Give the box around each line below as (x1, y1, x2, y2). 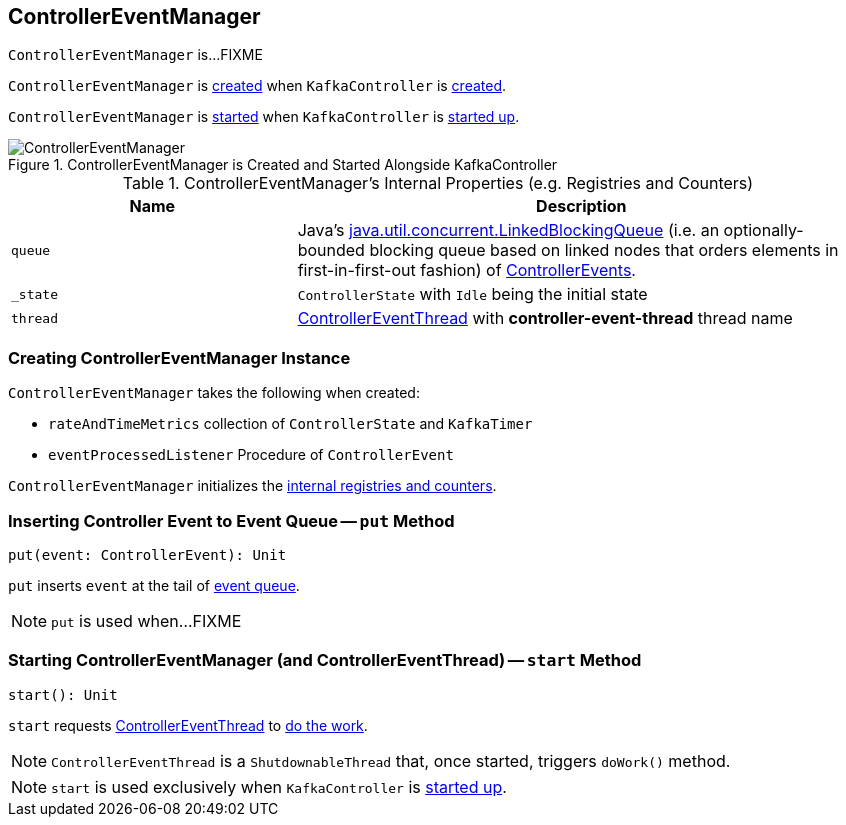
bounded (297, 240, 365, 261)
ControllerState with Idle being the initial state (297, 284, 648, 305)
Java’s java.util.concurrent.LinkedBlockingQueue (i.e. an (297, 220, 720, 241)
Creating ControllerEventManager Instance (8, 347, 351, 368)
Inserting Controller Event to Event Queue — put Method (8, 510, 455, 531)
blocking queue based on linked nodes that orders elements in (369, 240, 839, 261)
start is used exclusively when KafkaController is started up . (51, 776, 507, 797)
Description (536, 196, 627, 217)
